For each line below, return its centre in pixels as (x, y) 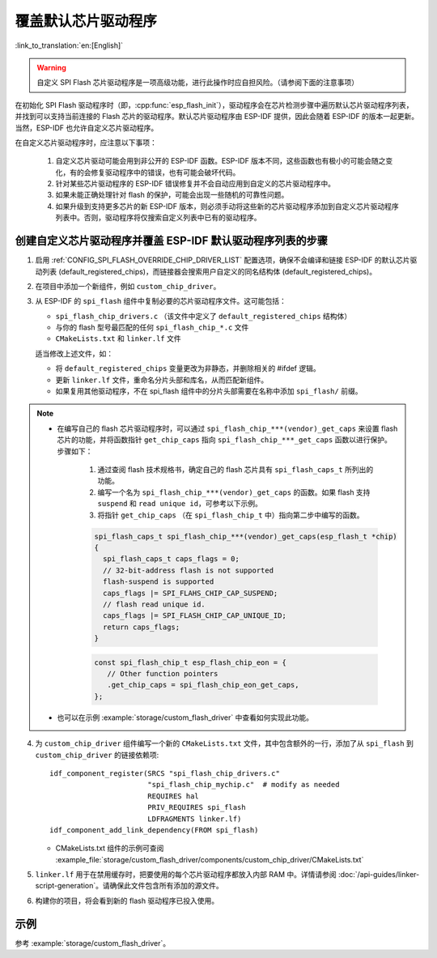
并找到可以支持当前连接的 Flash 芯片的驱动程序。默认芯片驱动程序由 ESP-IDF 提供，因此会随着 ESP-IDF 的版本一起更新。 (217, 117)
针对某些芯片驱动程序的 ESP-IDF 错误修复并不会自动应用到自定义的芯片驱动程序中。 (195, 184)
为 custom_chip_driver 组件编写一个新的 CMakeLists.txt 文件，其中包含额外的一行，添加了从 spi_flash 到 (225, 743)
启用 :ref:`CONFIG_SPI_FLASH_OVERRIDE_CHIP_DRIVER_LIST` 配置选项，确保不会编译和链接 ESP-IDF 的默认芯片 (223, 260)
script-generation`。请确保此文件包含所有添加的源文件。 (129, 886)
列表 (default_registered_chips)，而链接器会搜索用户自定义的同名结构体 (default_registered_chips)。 (209, 271)
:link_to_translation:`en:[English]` (69, 45)
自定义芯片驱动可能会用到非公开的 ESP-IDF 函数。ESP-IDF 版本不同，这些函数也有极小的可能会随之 (221, 161)
